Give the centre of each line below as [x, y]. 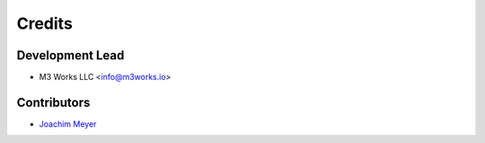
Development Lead [71, 55]
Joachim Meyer [68, 124]
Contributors [53, 102]
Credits [45, 23]
